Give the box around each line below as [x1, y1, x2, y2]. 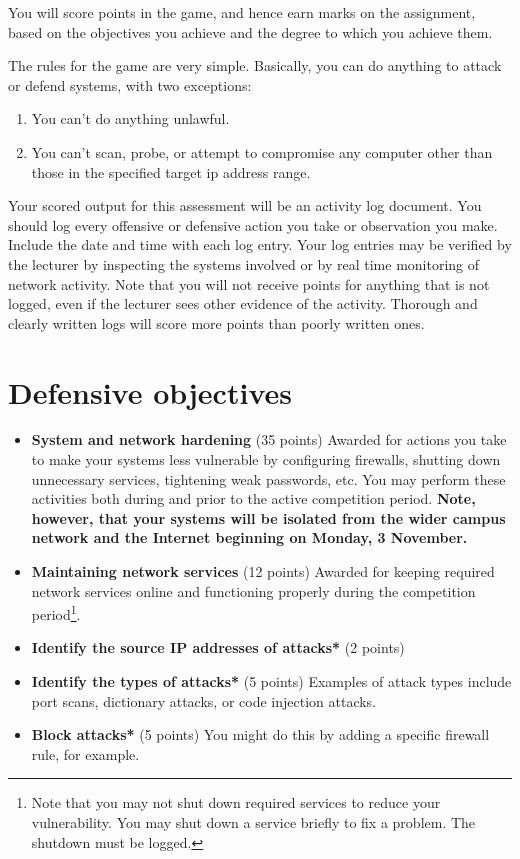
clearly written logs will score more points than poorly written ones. [8, 312, 425, 333]
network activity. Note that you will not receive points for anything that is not [8, 273, 490, 294]
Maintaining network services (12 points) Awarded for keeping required [31, 561, 495, 581]
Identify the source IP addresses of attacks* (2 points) [31, 637, 405, 658]
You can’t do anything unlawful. [31, 108, 230, 129]
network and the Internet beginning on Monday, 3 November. [31, 527, 468, 548]
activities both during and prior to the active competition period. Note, [31, 488, 476, 509]
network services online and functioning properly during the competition [31, 580, 476, 601]
